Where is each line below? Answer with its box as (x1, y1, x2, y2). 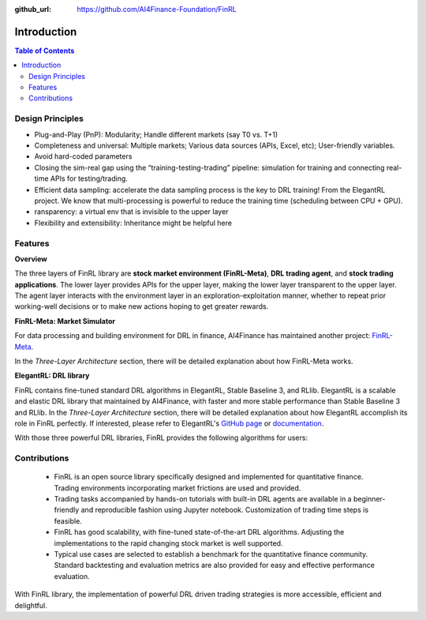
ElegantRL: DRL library (14, 371, 90, 381)
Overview (14, 254, 47, 264)
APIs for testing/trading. (50, 174, 128, 183)
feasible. (54, 516, 82, 525)
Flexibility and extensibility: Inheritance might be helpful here (34, 218, 233, 227)
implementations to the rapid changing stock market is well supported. (54, 538, 283, 548)
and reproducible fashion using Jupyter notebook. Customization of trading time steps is (80, 505, 369, 515)
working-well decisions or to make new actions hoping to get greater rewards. (14, 302, 269, 311)
